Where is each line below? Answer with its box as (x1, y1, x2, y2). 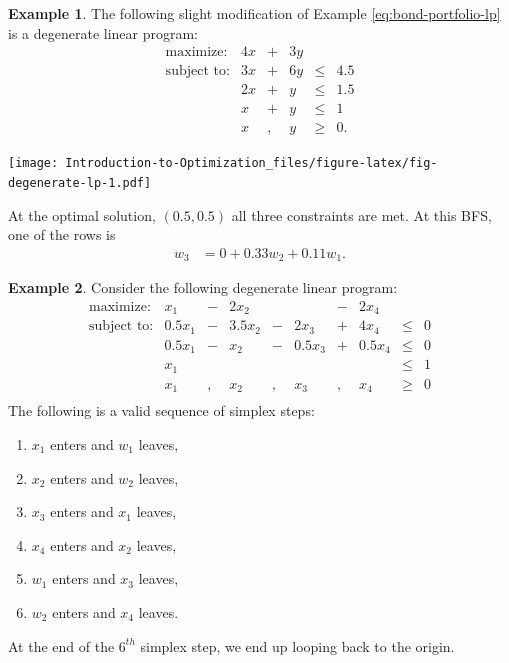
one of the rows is (8, 224, 116, 245)
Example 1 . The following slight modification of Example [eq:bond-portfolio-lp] (8, 3, 501, 23)
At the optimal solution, (8, 204, 156, 225)
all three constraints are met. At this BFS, (231, 204, 492, 225)
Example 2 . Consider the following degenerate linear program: (8, 277, 398, 298)
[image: (8, 156, 59, 171)
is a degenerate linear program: (8, 22, 199, 43)
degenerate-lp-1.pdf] (8, 176, 152, 190)
